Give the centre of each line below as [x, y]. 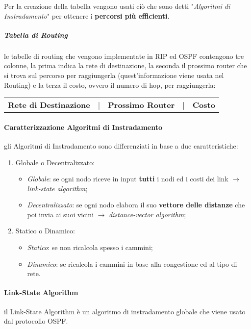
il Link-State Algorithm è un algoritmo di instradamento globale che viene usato [125, 311]
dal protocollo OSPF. [36, 321]
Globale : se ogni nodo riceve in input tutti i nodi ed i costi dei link [128, 179]
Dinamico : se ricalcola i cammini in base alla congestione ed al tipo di [132, 264]
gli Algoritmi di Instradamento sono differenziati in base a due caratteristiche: [121, 145]
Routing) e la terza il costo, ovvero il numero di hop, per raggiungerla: [110, 85]
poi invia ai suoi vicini [61, 214]
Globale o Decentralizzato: [55, 162]
